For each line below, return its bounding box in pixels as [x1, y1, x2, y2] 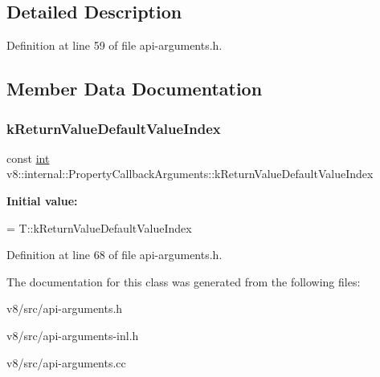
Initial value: [6, 192, 78, 209]
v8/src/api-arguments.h [6, 300, 123, 317]
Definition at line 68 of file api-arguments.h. [6, 246, 223, 263]
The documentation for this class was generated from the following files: [6, 273, 361, 290]
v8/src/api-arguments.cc [6, 354, 126, 371]
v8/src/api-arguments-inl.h [6, 326, 139, 343]
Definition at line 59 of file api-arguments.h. [6, 37, 223, 54]
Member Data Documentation [6, 76, 263, 101]
